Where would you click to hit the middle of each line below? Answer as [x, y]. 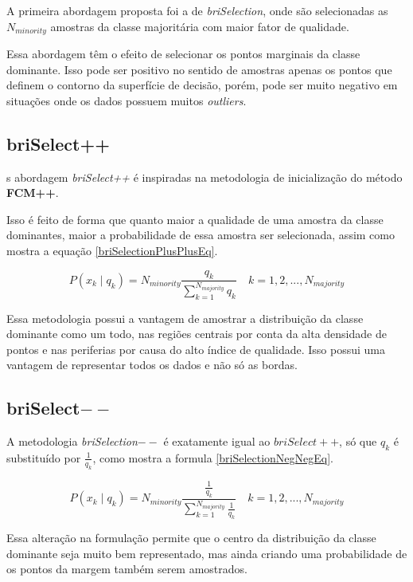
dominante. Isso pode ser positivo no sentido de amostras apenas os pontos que [199, 69]
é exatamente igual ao [217, 441]
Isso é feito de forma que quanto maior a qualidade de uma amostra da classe [195, 219]
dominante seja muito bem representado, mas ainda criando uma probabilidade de [207, 553]
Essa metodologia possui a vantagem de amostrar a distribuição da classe [185, 318]
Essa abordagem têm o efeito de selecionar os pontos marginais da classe [183, 54]
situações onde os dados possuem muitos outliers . [127, 100]
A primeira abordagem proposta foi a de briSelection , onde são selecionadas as [197, 10]
